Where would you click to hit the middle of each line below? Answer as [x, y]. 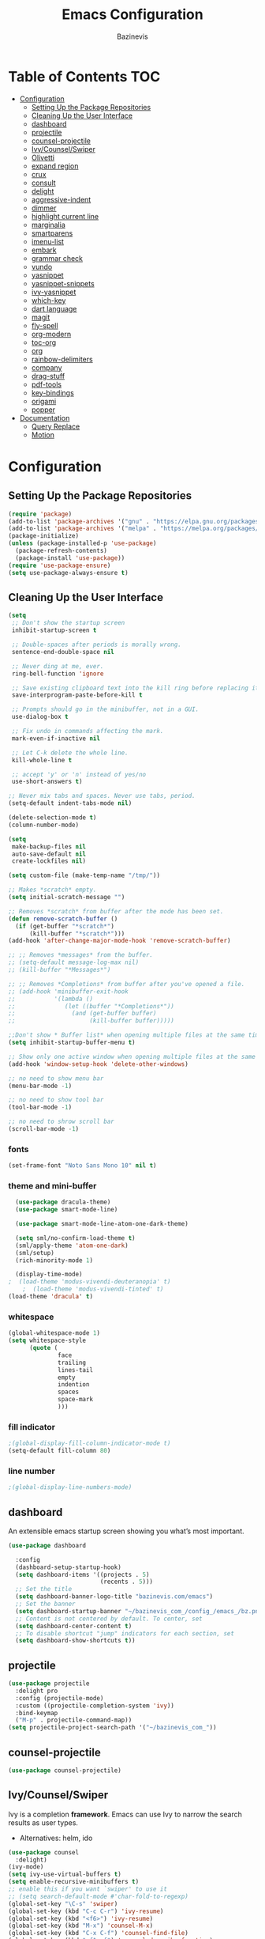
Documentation [45, 418]
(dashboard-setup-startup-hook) [69, 1567]
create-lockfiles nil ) [49, 861]
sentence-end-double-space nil [63, 652]
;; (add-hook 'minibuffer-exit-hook [68, 991]
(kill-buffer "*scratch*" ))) [77, 934]
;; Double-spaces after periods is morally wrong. [96, 644]
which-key [49, 300]
